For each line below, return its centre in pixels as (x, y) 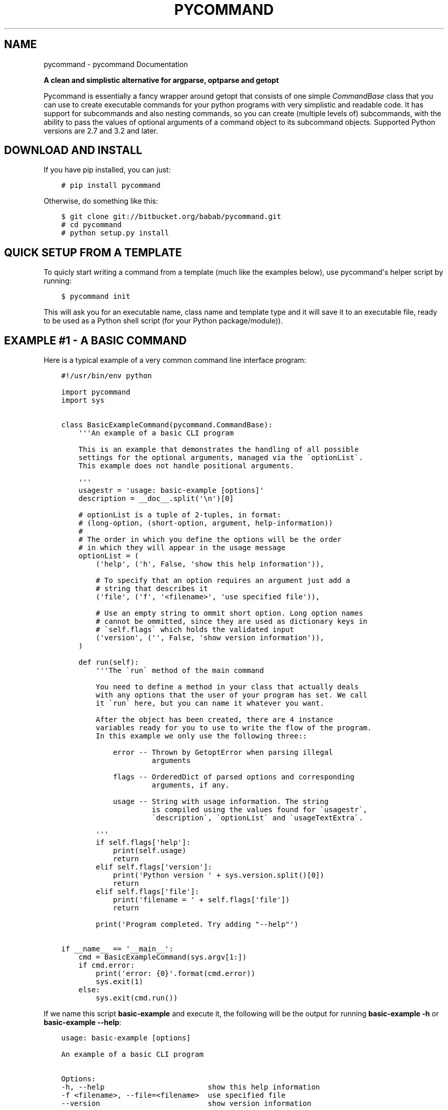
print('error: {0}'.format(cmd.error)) (176, 974)
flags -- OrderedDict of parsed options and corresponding (233, 777)
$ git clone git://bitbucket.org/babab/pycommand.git (171, 217)
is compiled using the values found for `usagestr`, (260, 810)
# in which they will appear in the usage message (182, 548)
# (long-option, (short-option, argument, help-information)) (206, 523)
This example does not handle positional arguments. (186, 466)
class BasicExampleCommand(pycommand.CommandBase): (167, 425)
